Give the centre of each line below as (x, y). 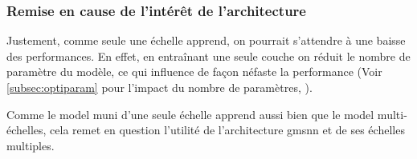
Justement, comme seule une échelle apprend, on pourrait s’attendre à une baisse (206, 40)
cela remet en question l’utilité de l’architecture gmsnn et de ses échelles (227, 130)
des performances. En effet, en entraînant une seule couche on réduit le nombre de (208, 56)
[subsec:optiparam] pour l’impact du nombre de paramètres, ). (159, 87)
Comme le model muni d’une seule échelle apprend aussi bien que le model (190, 114)
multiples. (31, 145)
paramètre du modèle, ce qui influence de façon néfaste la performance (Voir (194, 72)
